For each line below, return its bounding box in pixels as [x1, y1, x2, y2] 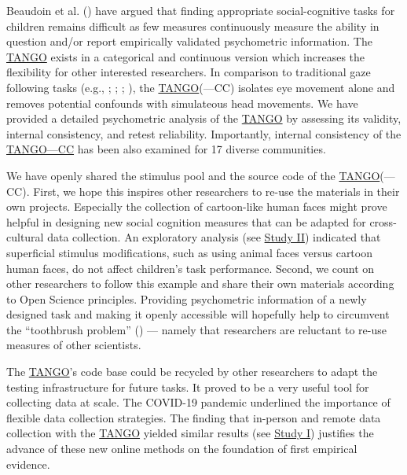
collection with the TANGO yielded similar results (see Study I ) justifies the [6, 425, 374, 441]
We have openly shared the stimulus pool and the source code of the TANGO [6, 167, 380, 183]
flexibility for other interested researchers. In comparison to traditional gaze [6, 64, 371, 80]
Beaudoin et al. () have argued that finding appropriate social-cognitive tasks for [6, 2, 395, 18]
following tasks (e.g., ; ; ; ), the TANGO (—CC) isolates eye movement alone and [6, 79, 395, 95]
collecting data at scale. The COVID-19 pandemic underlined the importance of [6, 394, 390, 411]
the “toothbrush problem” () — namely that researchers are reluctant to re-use [6, 321, 387, 337]
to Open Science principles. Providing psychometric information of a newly [6, 290, 367, 307]
